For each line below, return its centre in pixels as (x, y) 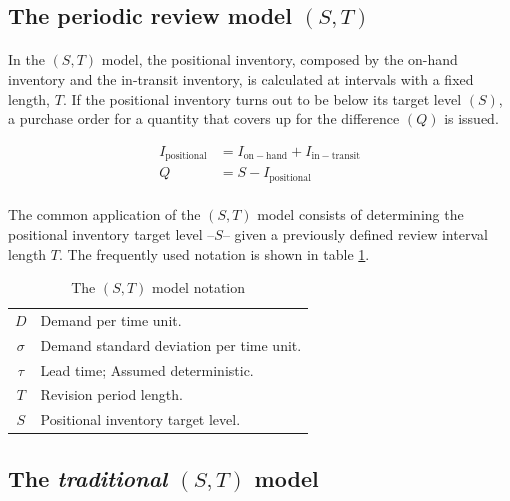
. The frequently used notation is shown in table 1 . (214, 253)
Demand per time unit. (111, 319)
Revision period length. (111, 394)
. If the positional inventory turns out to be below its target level (262, 98)
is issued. (471, 118)
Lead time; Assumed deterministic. (147, 369)
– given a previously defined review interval (355, 233)
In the (26, 59)
